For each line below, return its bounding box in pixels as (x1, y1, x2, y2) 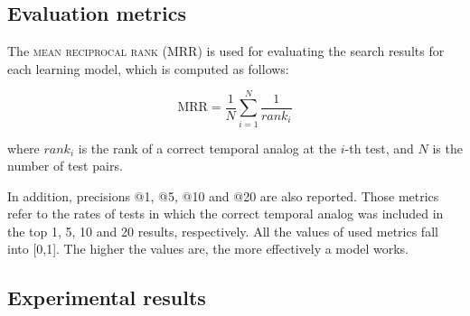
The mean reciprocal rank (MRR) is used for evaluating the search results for (7, 42, 445, 60)
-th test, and (344, 138, 414, 157)
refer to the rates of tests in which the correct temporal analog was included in (7, 204, 444, 223)
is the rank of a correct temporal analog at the (78, 138, 337, 157)
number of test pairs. (7, 156, 123, 175)
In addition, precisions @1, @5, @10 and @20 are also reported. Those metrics (7, 186, 439, 205)
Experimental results (7, 283, 206, 311)
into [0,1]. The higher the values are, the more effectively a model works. (7, 239, 409, 258)
